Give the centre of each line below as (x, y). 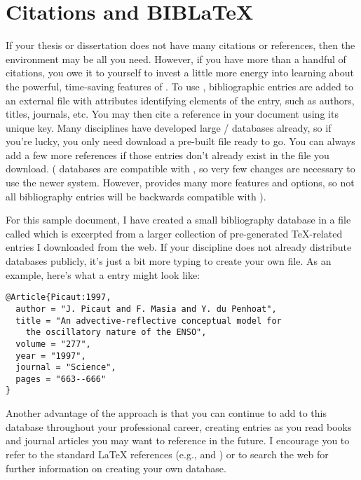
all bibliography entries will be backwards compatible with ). (136, 196)
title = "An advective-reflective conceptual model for (149, 321)
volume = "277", (53, 344)
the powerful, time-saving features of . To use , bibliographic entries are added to (179, 86)
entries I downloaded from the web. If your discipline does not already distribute (179, 247)
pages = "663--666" (61, 379)
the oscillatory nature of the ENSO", (116, 332)
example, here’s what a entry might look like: (103, 274)
